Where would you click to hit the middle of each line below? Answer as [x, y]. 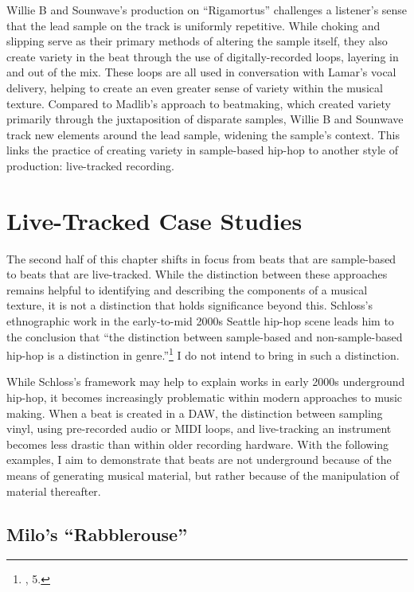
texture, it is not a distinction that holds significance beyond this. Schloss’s [189, 305]
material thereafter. [54, 491]
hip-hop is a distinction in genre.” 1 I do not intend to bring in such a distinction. [203, 354]
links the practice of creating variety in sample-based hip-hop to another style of [203, 150]
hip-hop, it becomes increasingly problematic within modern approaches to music [205, 397]
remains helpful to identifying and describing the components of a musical [187, 289]
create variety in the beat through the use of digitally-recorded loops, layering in [203, 56]
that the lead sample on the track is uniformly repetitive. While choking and [193, 25]
